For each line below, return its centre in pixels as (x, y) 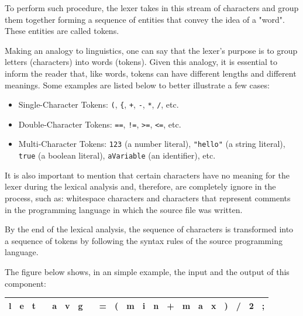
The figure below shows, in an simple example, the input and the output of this (147, 271)
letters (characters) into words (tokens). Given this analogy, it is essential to (141, 62)
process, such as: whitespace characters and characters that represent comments (148, 197)
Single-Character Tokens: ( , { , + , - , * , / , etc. (99, 104)
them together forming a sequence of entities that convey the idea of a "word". (145, 19)
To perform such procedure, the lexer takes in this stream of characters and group (152, 8)
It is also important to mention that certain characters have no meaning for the (147, 175)
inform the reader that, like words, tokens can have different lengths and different (151, 73)
